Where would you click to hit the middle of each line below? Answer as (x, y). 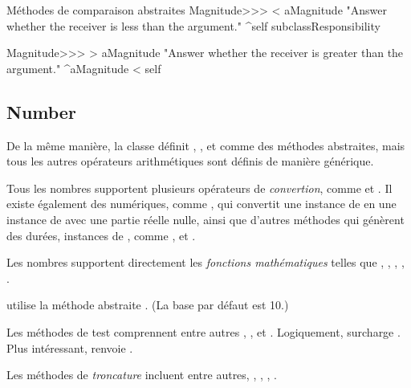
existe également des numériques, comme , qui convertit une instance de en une (201, 204)
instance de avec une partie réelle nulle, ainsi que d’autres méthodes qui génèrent (205, 219)
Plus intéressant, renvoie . (70, 347)
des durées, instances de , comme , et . (101, 235)
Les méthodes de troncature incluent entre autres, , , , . (142, 375)
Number (41, 111)
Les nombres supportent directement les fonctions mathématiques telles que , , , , (205, 262)
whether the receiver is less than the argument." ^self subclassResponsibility (193, 25)
